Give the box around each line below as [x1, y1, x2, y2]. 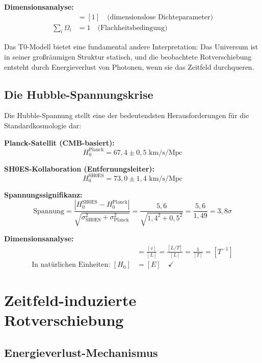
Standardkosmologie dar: [4, 120, 82, 131]
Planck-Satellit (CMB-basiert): [4, 137, 115, 148]
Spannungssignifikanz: [4, 189, 83, 200]
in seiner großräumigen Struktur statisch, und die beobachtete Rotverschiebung [4, 51, 252, 62]
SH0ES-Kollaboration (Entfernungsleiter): [4, 163, 155, 174]
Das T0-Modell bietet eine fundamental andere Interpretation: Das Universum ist [4, 41, 258, 52]
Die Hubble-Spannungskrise [4, 86, 153, 102]
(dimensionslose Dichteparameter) [107, 13, 213, 21]
